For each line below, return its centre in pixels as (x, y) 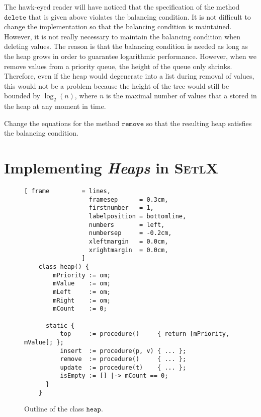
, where (86, 96)
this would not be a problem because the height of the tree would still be (117, 85)
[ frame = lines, (67, 191)
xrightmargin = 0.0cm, (128, 250)
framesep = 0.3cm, (128, 199)
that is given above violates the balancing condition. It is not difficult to (140, 16)
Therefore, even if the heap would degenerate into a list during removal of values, (129, 76)
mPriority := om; (82, 275)
